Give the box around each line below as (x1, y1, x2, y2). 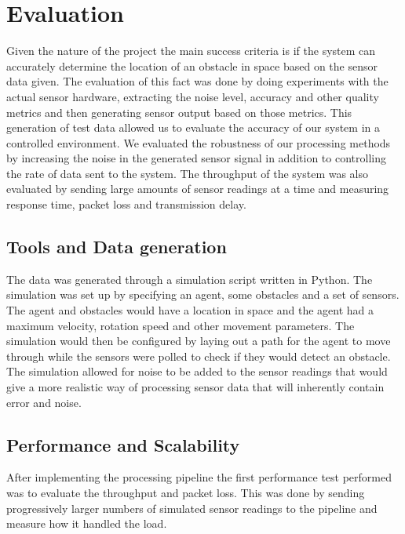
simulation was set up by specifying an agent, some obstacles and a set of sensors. (6, 286, 400, 303)
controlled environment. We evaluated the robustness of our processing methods (6, 134, 391, 151)
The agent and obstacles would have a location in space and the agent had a (6, 302, 374, 318)
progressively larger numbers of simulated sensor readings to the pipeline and (6, 499, 378, 516)
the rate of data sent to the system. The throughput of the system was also (6, 165, 369, 181)
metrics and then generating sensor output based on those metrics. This (6, 104, 352, 120)
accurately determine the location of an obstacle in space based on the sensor (6, 57, 378, 74)
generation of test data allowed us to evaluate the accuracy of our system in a (6, 119, 380, 136)
